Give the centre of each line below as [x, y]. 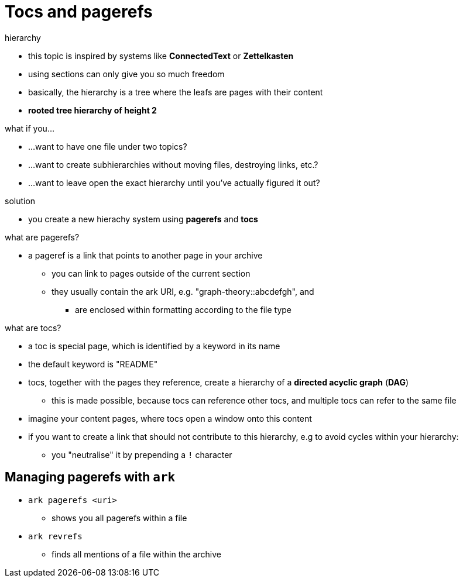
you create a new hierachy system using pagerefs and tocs [143, 219]
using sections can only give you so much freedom [126, 74]
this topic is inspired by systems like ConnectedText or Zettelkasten [161, 56]
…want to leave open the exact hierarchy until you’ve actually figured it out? [174, 182]
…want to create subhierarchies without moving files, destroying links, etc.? [173, 164]
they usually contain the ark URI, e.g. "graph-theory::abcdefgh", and [183, 291]
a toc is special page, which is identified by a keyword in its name [154, 346]
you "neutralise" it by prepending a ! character [142, 454]
